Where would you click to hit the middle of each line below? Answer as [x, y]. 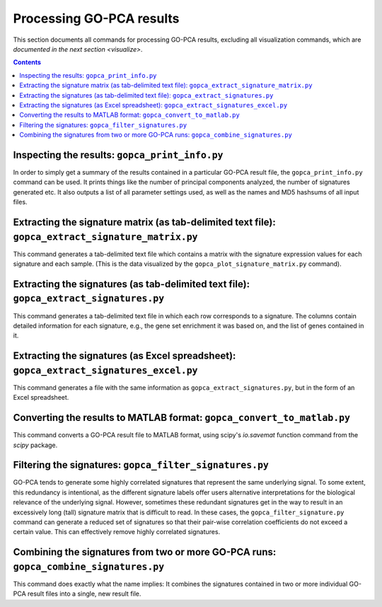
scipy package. [35, 445]
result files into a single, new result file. [84, 594]
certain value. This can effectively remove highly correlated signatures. [117, 532]
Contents [27, 62]
